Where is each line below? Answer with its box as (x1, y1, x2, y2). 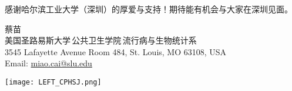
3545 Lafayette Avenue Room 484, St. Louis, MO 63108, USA (5, 45, 227, 58)
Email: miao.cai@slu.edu (5, 57, 92, 69)
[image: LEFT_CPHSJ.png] (5, 77, 102, 86)
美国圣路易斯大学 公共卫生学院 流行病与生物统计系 (5, 34, 197, 46)
